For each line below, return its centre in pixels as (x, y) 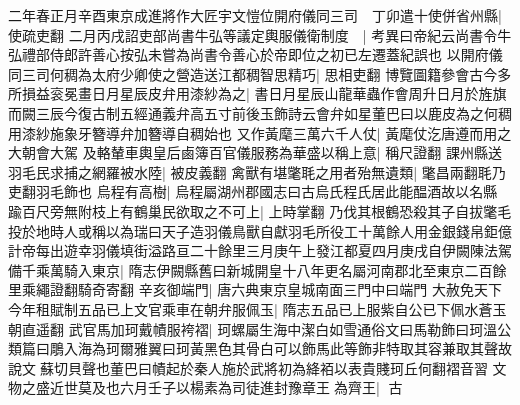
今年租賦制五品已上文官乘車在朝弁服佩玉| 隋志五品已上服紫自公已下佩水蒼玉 (257, 308)
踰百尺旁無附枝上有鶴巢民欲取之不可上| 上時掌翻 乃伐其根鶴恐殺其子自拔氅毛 (260, 210)
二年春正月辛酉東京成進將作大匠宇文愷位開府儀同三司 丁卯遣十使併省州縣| (255, 15)
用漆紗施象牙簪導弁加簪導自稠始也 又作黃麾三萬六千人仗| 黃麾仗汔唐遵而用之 (260, 132)
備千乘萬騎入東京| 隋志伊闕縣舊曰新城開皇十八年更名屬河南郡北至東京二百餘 (257, 269)
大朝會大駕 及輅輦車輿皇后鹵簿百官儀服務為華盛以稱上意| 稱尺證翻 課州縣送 (255, 152)
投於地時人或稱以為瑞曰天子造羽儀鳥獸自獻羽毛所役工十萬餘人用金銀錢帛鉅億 (260, 230)
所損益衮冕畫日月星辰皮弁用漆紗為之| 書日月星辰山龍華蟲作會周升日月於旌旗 (257, 93)
